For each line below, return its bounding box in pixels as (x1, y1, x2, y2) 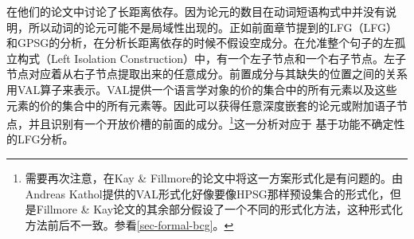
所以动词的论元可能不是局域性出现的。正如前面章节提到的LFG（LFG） (28, 18, 397, 35)
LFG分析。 (17, 131, 74, 147)
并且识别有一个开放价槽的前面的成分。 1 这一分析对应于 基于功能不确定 (28, 113, 394, 131)
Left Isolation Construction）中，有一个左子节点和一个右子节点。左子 (50, 49, 407, 66)
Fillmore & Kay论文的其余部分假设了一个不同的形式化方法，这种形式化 (36, 201, 404, 217)
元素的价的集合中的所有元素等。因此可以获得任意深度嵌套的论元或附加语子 (6, 96, 396, 113)
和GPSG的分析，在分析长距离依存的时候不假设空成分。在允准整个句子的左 (6, 34, 395, 51)
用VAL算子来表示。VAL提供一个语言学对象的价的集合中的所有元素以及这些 (6, 80, 397, 97)
